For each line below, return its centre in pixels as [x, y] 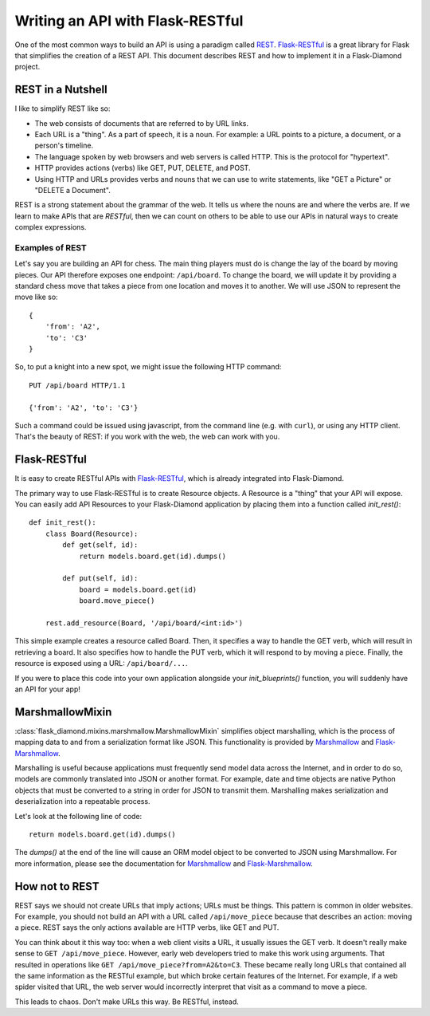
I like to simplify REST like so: [63, 108]
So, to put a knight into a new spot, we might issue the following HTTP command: [148, 367]
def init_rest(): [63, 523]
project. [27, 67]
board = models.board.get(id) [138, 589]
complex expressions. [51, 227]
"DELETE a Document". [73, 190]
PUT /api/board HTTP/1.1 [77, 385]
